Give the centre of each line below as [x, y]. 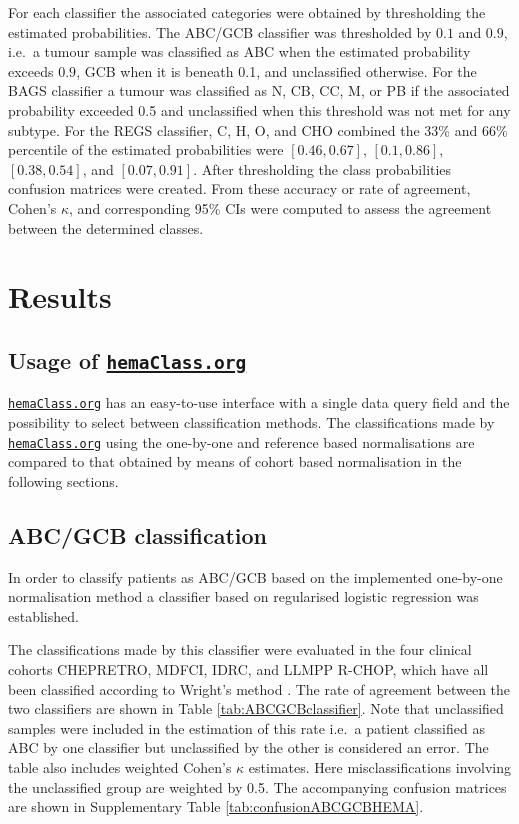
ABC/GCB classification [138, 534]
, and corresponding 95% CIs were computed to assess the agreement [280, 207]
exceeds [31, 70]
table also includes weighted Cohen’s [120, 766]
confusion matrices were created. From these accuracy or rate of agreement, [239, 188]
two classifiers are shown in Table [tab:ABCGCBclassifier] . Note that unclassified [256, 708]
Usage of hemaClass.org [127, 359]
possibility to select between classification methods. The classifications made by [251, 421]
